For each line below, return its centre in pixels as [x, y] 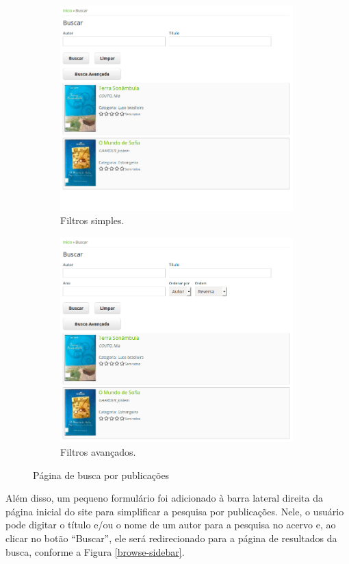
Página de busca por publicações [101, 475]
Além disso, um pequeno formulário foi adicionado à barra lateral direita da [164, 498]
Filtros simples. [92, 220]
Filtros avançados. [98, 451]
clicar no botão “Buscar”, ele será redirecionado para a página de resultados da [171, 538]
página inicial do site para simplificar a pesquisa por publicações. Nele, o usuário [175, 511]
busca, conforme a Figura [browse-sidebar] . [95, 551]
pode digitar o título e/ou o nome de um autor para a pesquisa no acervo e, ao [171, 525]
